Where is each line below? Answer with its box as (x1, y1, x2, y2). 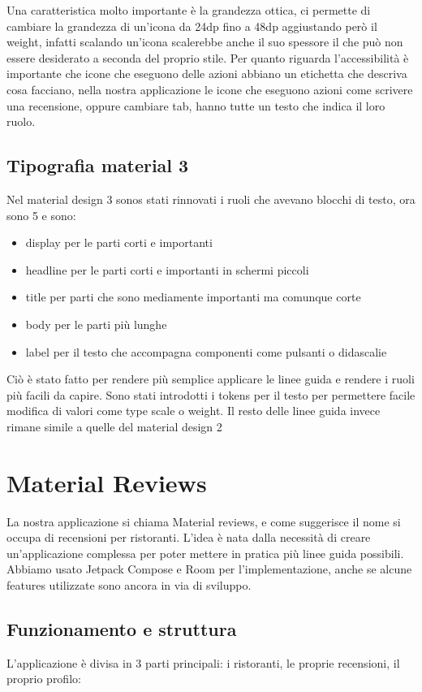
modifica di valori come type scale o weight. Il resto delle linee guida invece (6, 402, 381, 419)
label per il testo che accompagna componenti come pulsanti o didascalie (25, 343, 387, 360)
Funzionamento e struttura (6, 616, 237, 641)
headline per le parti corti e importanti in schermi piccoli (25, 261, 309, 278)
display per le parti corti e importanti (25, 234, 213, 251)
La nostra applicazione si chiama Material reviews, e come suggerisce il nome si (6, 513, 401, 530)
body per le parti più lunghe (25, 315, 167, 332)
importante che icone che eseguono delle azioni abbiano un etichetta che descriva (6, 65, 407, 82)
